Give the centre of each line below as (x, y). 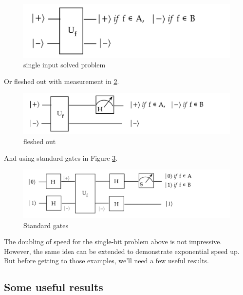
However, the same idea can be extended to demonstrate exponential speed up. (122, 251)
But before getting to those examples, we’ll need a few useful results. (107, 261)
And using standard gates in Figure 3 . (61, 158)
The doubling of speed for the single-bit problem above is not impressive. (113, 242)
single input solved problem (65, 65)
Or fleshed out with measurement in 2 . (62, 81)
